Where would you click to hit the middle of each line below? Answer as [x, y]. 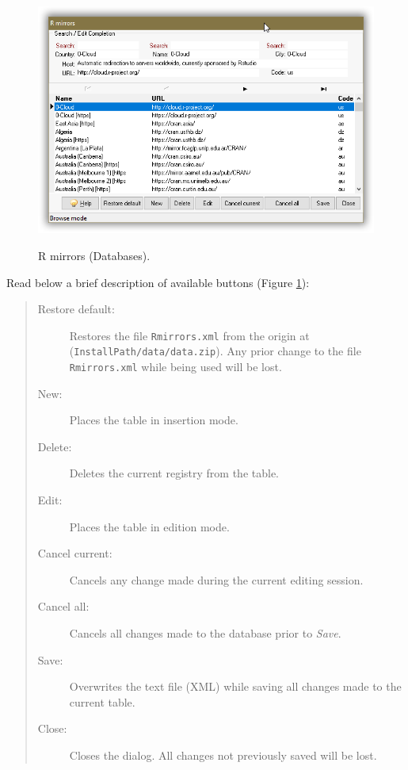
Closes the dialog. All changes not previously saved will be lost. [223, 755]
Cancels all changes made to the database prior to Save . [205, 633]
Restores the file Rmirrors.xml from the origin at [189, 335]
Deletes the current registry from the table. [174, 473]
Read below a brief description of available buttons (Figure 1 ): [158, 282]
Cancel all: [63, 606]
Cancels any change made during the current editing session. [216, 579]
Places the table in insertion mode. [154, 420]
